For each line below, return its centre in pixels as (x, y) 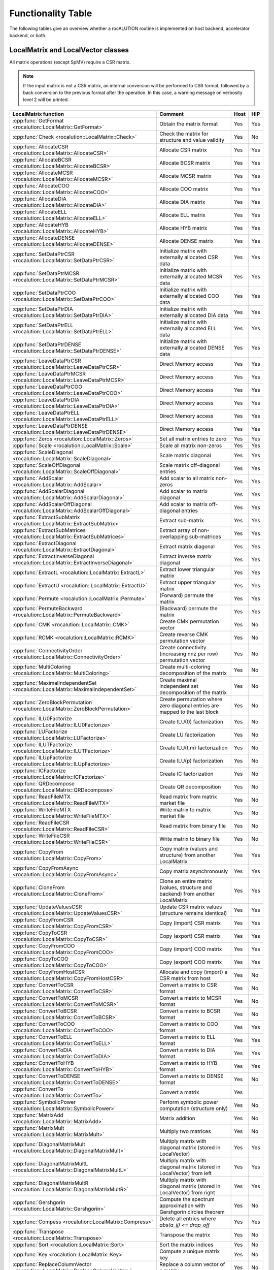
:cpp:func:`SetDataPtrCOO (44, 293)
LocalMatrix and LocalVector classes (69, 50)
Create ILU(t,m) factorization (193, 748)
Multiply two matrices (185, 1131)
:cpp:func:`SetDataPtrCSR (43, 254)
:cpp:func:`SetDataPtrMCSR (46, 273)
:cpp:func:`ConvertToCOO (44, 1024)
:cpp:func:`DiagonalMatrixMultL (50, 1163)
